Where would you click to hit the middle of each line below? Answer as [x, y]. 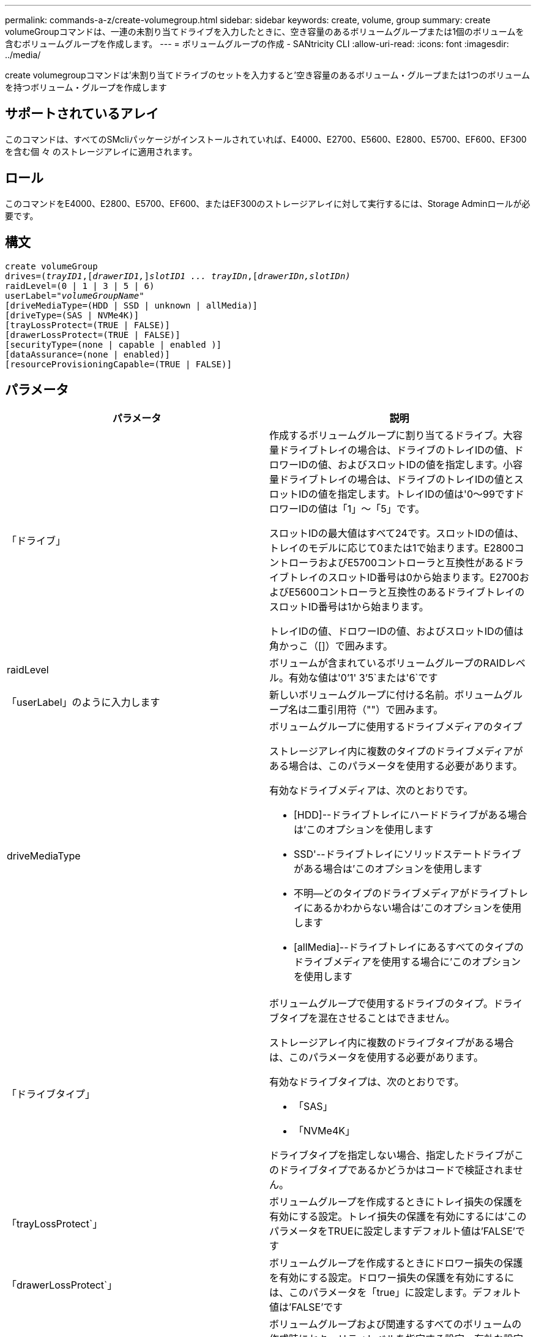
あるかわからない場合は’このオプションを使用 [418, 908]
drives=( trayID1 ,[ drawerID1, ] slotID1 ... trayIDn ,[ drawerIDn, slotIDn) [178, 276]
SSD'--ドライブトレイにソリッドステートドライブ [408, 854]
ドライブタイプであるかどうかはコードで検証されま [396, 1170]
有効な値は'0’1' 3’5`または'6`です [363, 678]
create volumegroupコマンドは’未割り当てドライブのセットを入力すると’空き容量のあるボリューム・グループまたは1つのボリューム [268, 75]
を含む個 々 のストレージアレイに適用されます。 [101, 151]
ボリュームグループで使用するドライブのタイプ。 [382, 1004]
